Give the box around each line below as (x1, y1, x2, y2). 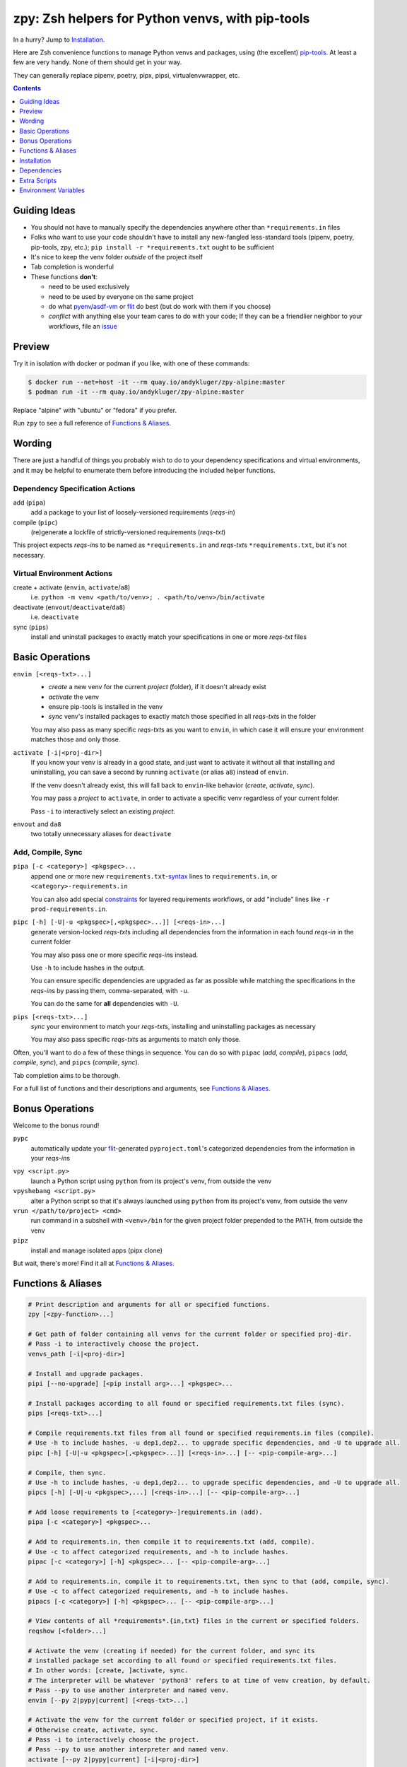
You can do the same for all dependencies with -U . (30, 999, 179, 1008)
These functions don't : (30, 272, 98, 281)
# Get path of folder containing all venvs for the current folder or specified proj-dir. (28, 1330, 353, 1339)
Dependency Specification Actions (13, 483, 136, 493)
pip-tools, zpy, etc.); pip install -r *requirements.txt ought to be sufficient (30, 242, 275, 251)
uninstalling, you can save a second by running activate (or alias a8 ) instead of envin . (30, 768, 289, 777)
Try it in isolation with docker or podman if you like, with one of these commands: (13, 359, 250, 368)
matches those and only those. (30, 735, 121, 744)
